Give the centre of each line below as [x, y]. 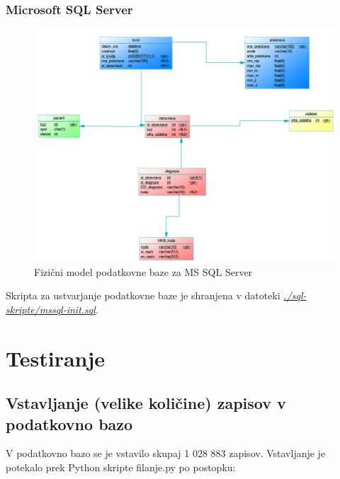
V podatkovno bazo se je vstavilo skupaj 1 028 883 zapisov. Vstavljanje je [166, 453]
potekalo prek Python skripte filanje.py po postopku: [121, 467]
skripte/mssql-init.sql [51, 309]
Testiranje [56, 358]
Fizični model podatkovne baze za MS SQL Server [143, 271]
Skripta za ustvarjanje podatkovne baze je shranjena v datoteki [143, 295]
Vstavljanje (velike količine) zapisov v [146, 403]
